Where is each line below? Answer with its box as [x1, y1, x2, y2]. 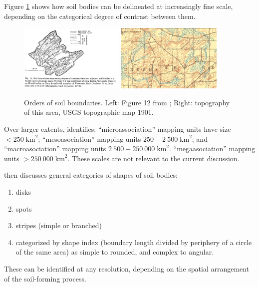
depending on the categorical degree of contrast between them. [4, 10, 196, 21]
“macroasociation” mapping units [4, 143, 106, 154]
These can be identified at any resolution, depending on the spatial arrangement [4, 263, 250, 274]
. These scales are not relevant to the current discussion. [67, 153, 240, 163]
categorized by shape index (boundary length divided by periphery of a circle [15, 237, 252, 247]
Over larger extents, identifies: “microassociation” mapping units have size [4, 124, 231, 134]
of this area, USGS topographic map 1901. [24, 107, 154, 117]
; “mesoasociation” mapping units [38, 133, 141, 144]
